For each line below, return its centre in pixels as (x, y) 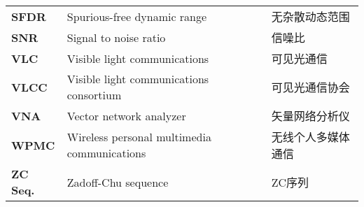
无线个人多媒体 (310, 137)
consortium (94, 95)
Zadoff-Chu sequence (118, 182)
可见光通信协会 (310, 87)
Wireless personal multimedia (139, 137)
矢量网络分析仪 (310, 116)
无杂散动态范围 (310, 16)
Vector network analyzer (126, 115)
